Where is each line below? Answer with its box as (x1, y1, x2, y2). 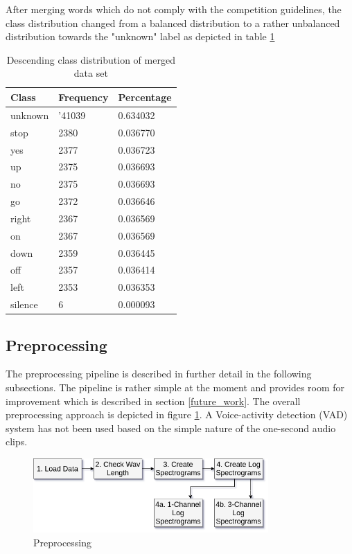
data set (73, 66, 108, 80)
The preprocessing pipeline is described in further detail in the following (6, 366, 312, 381)
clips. (6, 434, 28, 449)
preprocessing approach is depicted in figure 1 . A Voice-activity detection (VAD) (6, 407, 348, 422)
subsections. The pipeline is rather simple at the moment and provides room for (6, 379, 345, 394)
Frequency (58, 89, 109, 104)
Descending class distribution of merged (6, 52, 175, 66)
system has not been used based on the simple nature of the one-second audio (6, 420, 336, 435)
